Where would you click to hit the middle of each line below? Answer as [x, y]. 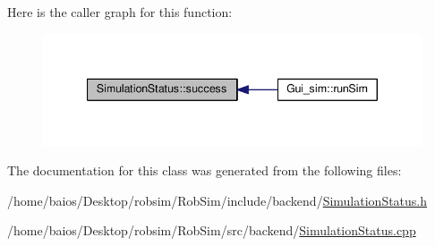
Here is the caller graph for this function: [120, 12]
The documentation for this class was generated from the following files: [205, 170]
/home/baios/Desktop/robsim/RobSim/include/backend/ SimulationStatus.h [217, 200]
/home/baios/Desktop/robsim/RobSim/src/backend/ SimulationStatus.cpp [212, 230]
